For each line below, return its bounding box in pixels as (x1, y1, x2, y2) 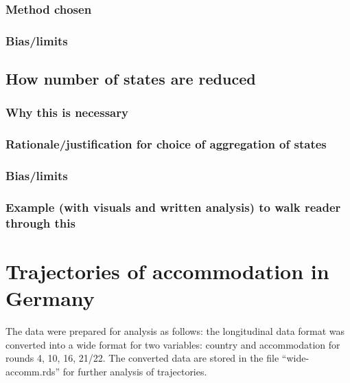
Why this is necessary (5, 104, 128, 121)
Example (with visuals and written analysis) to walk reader (5, 198, 341, 215)
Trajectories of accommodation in (5, 256, 329, 285)
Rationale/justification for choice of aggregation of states (5, 135, 327, 153)
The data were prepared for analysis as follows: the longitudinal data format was (5, 324, 345, 338)
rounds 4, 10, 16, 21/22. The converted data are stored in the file (5, 351, 279, 365)
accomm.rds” (5, 364, 60, 378)
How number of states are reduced (5, 68, 256, 89)
